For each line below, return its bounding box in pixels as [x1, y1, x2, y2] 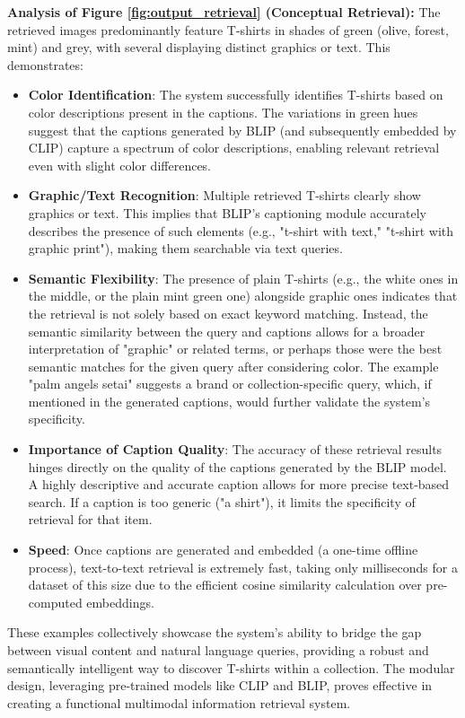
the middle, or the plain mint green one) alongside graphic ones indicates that [28, 286, 458, 305]
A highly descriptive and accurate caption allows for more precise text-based [28, 475, 450, 494]
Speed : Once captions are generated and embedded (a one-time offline [28, 540, 418, 559]
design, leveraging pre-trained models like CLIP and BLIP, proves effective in [7, 676, 433, 695]
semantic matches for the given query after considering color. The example [28, 356, 439, 375]
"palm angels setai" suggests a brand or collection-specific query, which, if [28, 374, 432, 393]
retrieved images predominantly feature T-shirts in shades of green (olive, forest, [7, 20, 449, 39]
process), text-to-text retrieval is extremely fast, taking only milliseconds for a [28, 557, 458, 576]
